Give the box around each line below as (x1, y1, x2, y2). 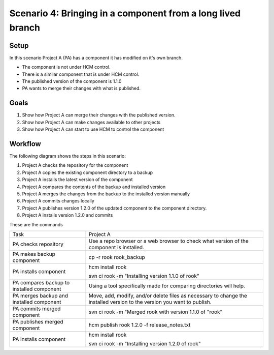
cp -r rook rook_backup (88, 253, 145, 260)
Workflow (9, 139, 42, 148)
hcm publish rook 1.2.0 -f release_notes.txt (88, 321, 191, 328)
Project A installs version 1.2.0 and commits (22, 212, 113, 218)
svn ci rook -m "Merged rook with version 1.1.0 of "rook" (88, 308, 223, 315)
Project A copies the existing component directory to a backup (22, 169, 153, 175)
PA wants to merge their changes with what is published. (22, 85, 141, 92)
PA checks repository (12, 241, 63, 248)
